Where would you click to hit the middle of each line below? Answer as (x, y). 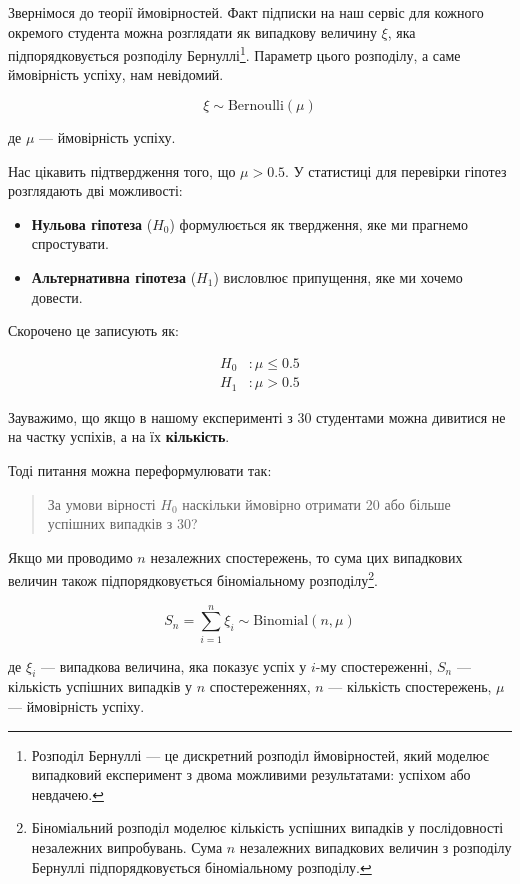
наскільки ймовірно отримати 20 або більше (316, 503)
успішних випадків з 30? (122, 523)
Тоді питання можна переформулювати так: (140, 469)
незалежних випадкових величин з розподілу (375, 847)
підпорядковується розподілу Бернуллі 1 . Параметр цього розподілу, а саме (234, 53)
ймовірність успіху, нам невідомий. (116, 74)
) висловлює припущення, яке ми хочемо (338, 277)
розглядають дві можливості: (95, 190)
